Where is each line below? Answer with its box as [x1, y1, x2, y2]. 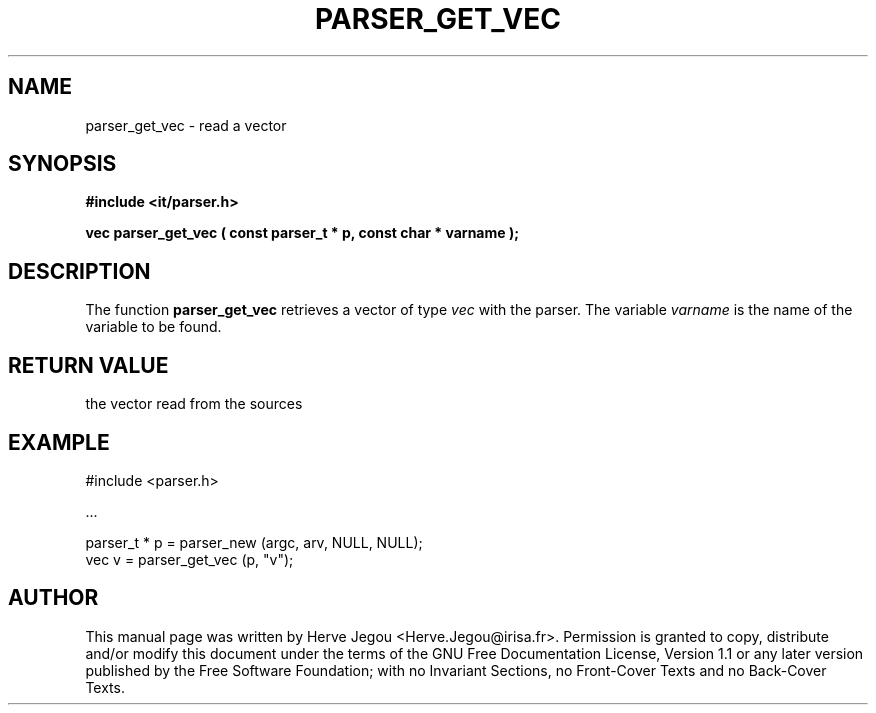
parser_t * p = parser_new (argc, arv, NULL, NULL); [85, 533, 423, 551]
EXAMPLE [8, 429, 110, 455]
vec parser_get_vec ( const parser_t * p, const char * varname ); [85, 224, 519, 242]
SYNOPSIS [8, 151, 117, 177]
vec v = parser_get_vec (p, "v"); [85, 550, 294, 568]
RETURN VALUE [8, 352, 169, 378]
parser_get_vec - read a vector [85, 116, 287, 134]
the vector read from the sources [85, 395, 303, 413]
